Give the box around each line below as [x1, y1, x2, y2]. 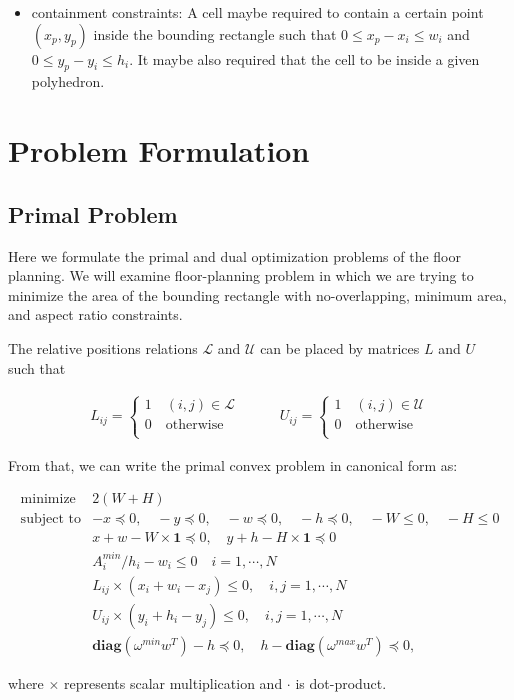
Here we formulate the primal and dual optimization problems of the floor [8, 245, 461, 266]
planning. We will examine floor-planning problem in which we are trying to [8, 265, 474, 286]
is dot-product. [295, 673, 387, 694]
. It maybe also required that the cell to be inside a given [129, 48, 480, 69]
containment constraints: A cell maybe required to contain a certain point [31, 2, 484, 22]
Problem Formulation [8, 130, 310, 171]
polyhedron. [31, 71, 105, 92]
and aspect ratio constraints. [8, 304, 183, 325]
